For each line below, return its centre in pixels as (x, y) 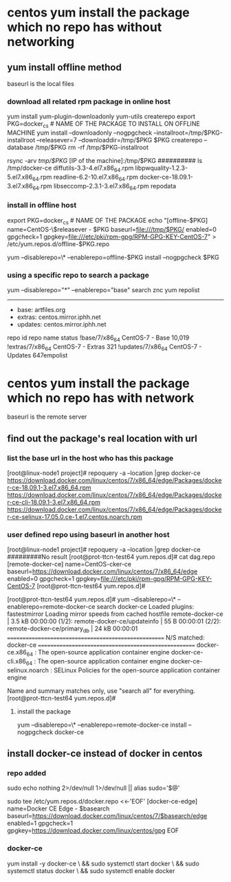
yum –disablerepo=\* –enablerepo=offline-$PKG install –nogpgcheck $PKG (113, 257)
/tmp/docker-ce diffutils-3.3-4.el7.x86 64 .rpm (70, 168)
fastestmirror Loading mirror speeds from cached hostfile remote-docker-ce (115, 614)
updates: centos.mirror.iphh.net (62, 324)
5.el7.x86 (20, 177)
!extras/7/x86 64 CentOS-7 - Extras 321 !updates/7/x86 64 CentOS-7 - (104, 347)
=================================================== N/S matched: (106, 638)
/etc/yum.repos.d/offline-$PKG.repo (58, 244)
